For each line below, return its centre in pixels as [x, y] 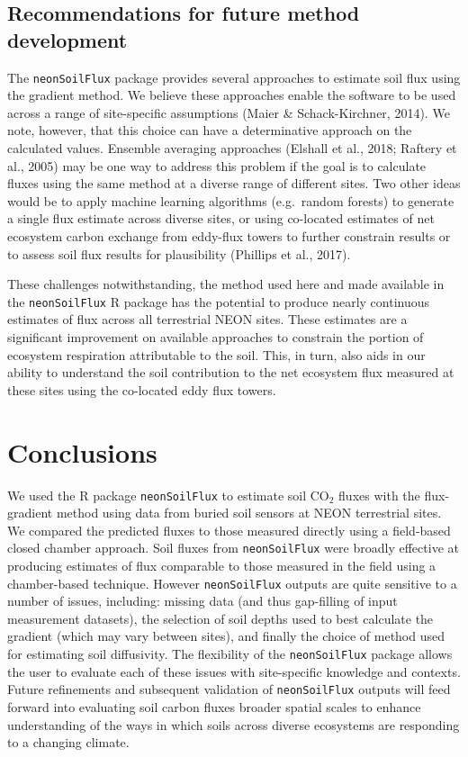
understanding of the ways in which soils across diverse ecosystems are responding [234, 724]
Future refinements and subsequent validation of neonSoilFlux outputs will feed [229, 689]
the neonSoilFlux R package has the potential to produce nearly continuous [219, 301]
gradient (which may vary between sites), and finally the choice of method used [226, 636]
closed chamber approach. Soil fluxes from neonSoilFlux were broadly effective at [233, 548]
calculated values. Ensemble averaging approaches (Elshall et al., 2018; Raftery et [232, 148]
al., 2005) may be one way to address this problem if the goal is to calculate [217, 165]
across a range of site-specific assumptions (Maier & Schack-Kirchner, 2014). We [229, 112]
